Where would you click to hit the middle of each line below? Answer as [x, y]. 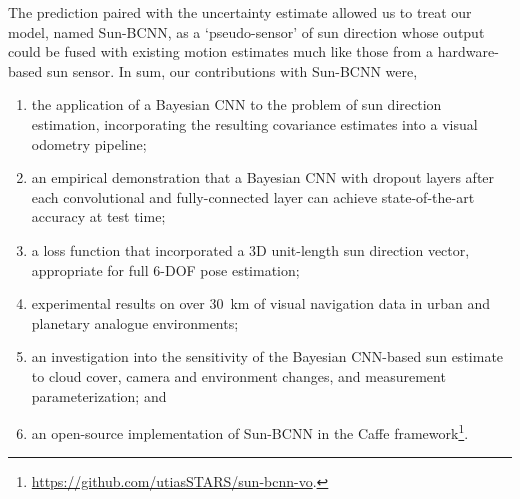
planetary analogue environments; [135, 322]
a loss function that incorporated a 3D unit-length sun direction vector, [250, 249]
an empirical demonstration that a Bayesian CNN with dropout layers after [263, 177]
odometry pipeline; [89, 143]
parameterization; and [99, 395]
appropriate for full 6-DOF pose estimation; [165, 269]
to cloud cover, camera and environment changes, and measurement [238, 375]
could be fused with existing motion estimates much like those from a [221, 51]
